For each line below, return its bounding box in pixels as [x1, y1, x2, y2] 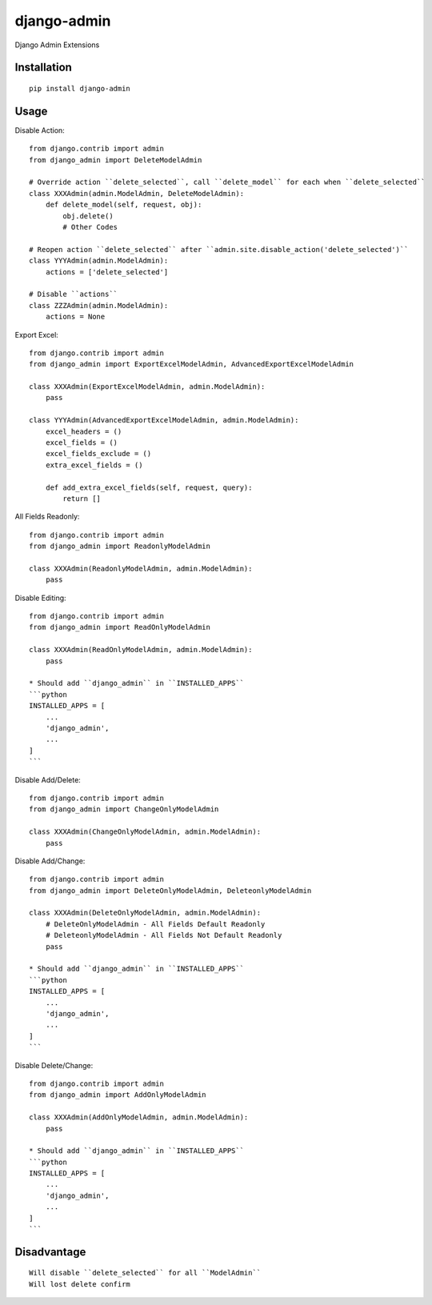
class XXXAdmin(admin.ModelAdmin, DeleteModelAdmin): [29, 189, 244, 198]
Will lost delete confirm [29, 1279, 131, 1288]
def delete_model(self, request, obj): [45, 200, 202, 210]
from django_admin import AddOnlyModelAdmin [29, 1091, 207, 1099]
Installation [14, 61, 72, 74]
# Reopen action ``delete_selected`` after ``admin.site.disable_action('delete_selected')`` [29, 245, 409, 254]
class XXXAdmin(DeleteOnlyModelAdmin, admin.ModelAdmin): [29, 908, 262, 918]
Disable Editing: [14, 593, 67, 602]
